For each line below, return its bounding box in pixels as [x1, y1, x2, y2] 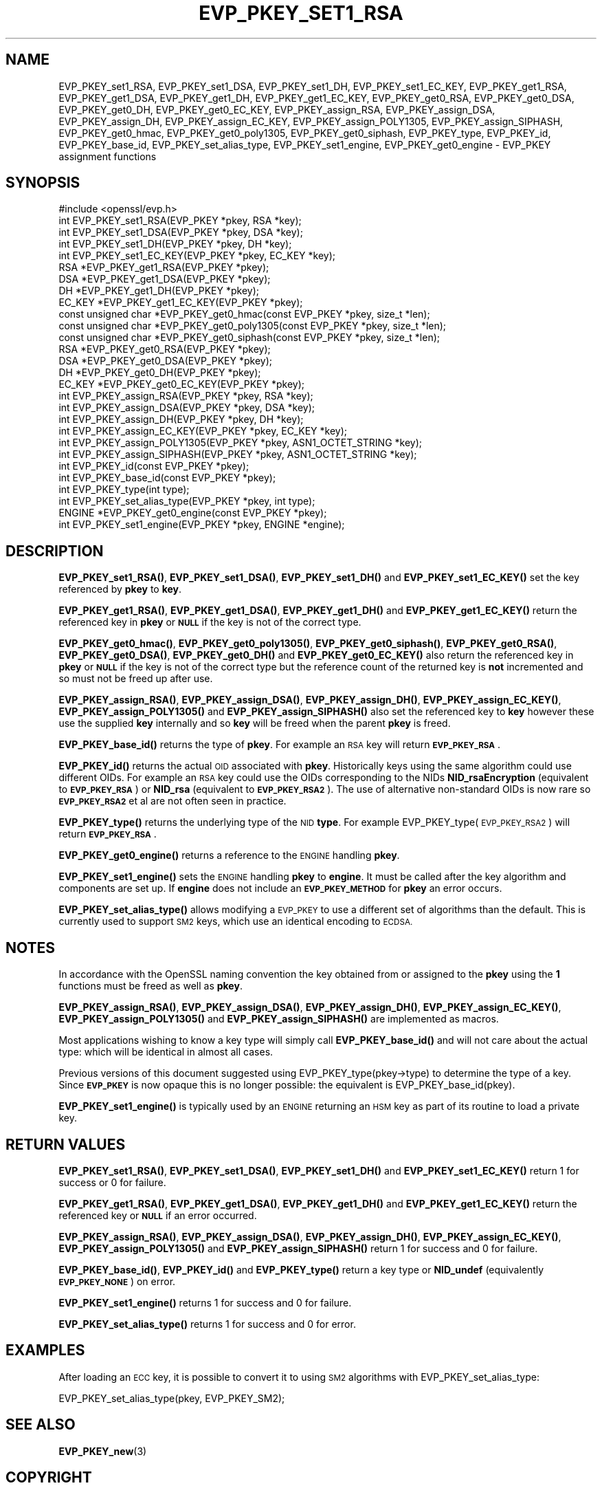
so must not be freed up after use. [58, 672, 213, 685]
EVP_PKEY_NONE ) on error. [58, 1275, 176, 1287]
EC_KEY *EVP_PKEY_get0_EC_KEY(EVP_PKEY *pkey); [58, 378, 305, 391]
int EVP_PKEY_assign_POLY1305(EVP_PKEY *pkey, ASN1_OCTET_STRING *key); [58, 437, 423, 449]
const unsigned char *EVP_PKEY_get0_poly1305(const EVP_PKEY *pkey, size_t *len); [58, 320, 447, 332]
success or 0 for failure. [58, 1176, 166, 1188]
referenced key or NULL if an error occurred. [58, 1209, 257, 1221]
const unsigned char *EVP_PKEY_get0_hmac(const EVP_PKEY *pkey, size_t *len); [58, 308, 430, 320]
